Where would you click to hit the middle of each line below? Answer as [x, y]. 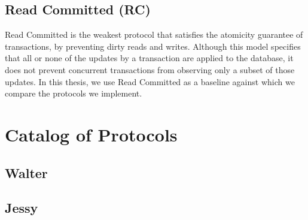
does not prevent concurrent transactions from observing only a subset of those [150, 69]
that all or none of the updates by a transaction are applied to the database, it [149, 58]
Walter [26, 172]
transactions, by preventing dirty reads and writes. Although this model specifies [153, 46]
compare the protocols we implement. [74, 93]
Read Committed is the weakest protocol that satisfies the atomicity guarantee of [154, 34]
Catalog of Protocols [91, 134]
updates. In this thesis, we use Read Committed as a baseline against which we [150, 81]
